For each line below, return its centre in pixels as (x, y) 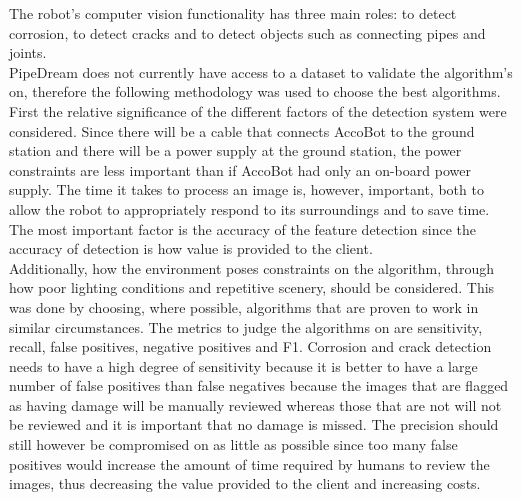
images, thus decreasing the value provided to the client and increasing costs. (245, 483)
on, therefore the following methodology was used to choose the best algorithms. (255, 91)
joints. (28, 52)
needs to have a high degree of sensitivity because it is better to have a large (243, 365)
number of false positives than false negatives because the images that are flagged (259, 385)
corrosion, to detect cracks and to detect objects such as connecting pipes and (247, 32)
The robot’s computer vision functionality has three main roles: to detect (233, 13)
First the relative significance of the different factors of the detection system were (258, 110)
